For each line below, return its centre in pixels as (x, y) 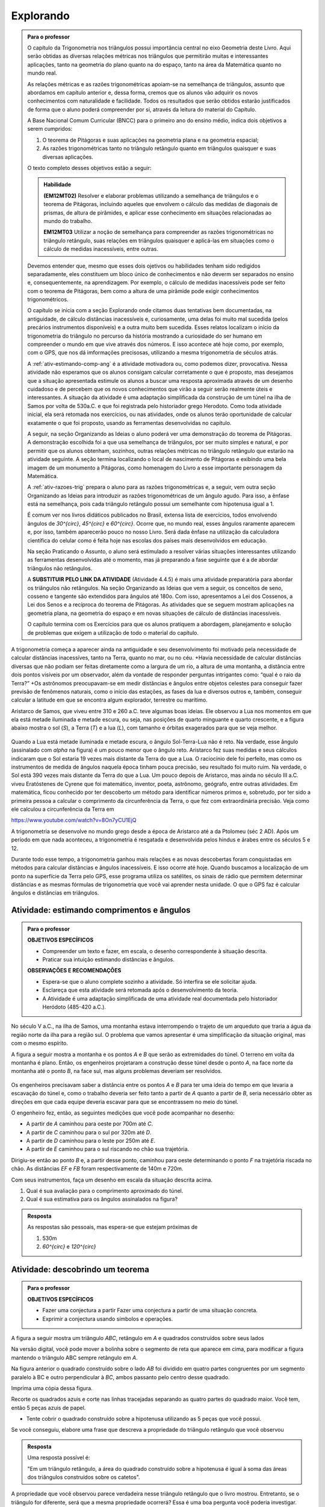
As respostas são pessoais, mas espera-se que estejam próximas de (113, 1227)
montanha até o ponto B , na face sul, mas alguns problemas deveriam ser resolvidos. (117, 1071)
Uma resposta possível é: (59, 1458)
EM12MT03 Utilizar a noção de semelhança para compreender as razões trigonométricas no (159, 232)
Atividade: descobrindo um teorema (80, 1269)
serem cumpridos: (50, 129)
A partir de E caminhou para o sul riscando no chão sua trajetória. (108, 1149)
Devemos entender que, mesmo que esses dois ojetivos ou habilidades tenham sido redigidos (144, 266)
